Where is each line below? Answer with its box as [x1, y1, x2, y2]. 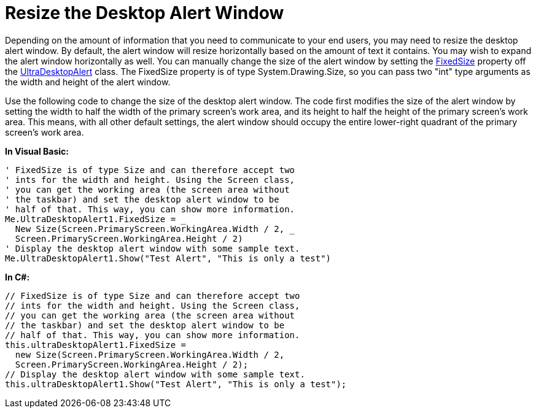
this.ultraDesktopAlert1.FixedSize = [5, 339, 187, 350]
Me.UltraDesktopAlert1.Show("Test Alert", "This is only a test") [5, 253, 332, 263]
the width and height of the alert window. [5, 76, 171, 87]
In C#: [5, 271, 30, 282]
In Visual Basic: [5, 145, 69, 156]
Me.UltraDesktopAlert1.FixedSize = [5, 214, 176, 224]
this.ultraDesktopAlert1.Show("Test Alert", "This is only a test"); [5, 379, 347, 389]
